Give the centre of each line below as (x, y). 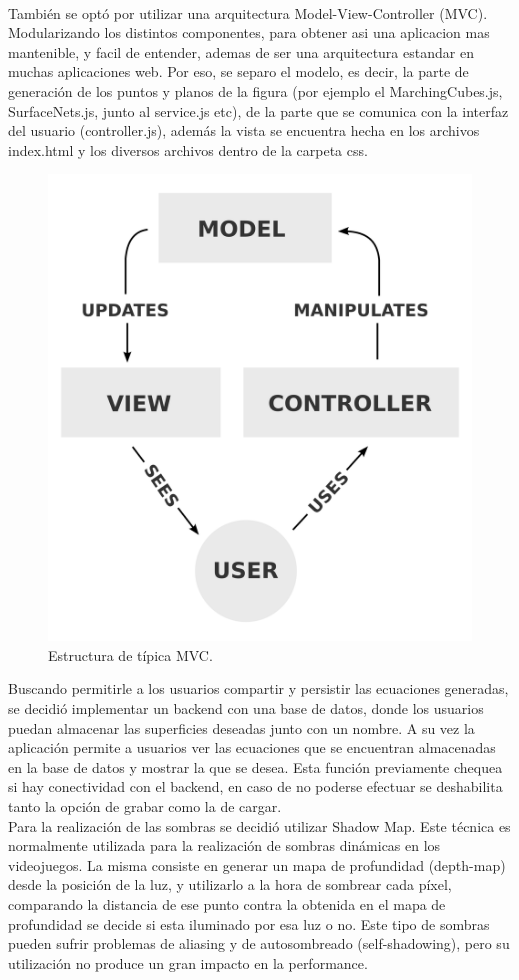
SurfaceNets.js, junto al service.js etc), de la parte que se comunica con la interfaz (258, 110)
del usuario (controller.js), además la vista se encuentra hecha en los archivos (244, 130)
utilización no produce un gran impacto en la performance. (188, 962)
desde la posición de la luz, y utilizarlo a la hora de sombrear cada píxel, (230, 884)
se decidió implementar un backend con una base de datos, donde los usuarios (246, 707)
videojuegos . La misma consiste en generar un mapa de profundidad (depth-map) (257, 864)
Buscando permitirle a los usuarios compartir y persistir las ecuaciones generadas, (258, 688)
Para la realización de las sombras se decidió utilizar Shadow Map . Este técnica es (259, 825)
